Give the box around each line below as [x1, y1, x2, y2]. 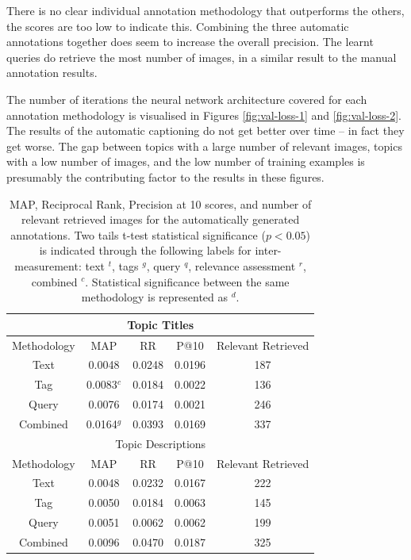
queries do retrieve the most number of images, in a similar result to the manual [6, 48, 397, 65]
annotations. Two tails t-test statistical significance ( [10, 226, 266, 243]
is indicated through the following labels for [39, 242, 252, 259]
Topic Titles [127, 316, 194, 332]
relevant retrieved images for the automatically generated [21, 211, 300, 228]
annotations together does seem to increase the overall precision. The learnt [6, 33, 374, 50]
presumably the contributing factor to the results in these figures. [6, 168, 325, 185]
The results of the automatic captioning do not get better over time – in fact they [6, 122, 405, 139]
